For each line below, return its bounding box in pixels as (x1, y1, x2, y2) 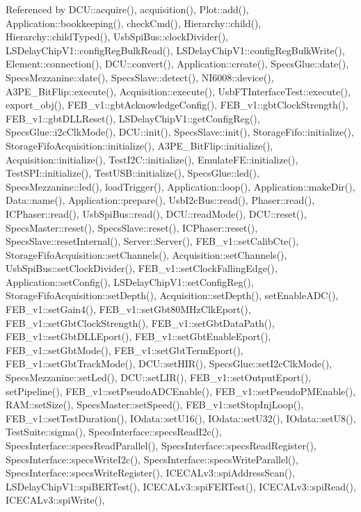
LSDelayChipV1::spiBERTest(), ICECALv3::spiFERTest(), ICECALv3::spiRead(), (6, 479, 356, 493)
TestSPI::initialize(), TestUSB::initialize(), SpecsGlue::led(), (6, 166, 259, 180)
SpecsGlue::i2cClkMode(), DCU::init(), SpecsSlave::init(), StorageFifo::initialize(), (6, 125, 354, 139)
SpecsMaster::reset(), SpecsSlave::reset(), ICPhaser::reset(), (6, 220, 258, 234)
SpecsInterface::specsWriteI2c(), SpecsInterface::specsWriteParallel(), (6, 451, 298, 466)
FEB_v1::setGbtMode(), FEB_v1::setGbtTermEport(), (6, 342, 243, 357)
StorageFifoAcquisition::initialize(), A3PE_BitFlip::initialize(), (6, 138, 273, 152)
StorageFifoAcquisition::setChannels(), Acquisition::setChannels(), (6, 247, 287, 262)
